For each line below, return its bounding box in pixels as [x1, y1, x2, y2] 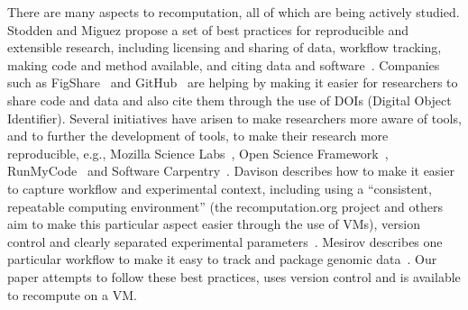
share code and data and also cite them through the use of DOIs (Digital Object [7, 90, 452, 109]
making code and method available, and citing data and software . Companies [7, 55, 440, 74]
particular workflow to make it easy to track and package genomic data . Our [7, 250, 437, 269]
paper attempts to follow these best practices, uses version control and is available [7, 267, 461, 286]
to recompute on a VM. [7, 285, 137, 304]
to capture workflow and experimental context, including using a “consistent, [7, 178, 432, 197]
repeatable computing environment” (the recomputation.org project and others [7, 196, 443, 215]
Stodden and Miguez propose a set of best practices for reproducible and [7, 20, 409, 39]
